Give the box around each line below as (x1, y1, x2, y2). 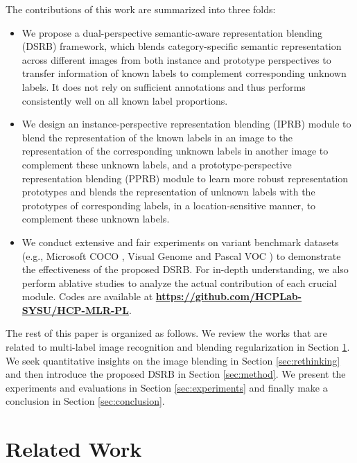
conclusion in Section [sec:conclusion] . (6, 394, 165, 408)
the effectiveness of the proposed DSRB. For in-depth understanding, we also (21, 262, 349, 277)
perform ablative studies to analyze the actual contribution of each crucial (21, 275, 337, 290)
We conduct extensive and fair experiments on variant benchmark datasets (21, 234, 339, 249)
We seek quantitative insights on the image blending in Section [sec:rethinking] (6, 353, 340, 367)
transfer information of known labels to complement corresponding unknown (21, 66, 347, 80)
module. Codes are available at (21, 289, 153, 304)
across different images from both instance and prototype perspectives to (21, 52, 331, 67)
